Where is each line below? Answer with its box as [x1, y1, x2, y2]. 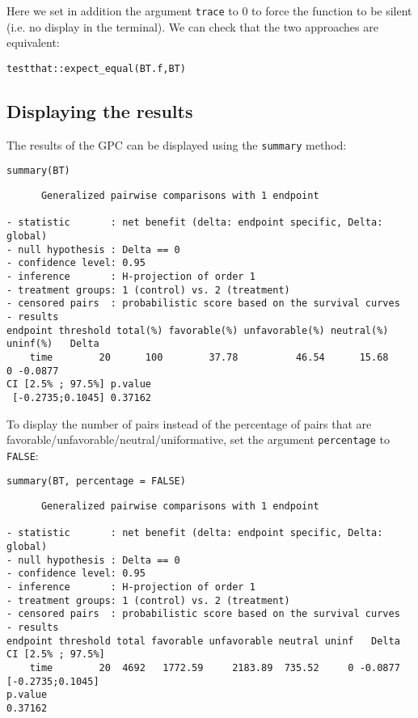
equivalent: [6, 34, 60, 51]
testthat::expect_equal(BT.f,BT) [6, 62, 186, 74]
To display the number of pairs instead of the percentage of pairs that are [6, 415, 372, 432]
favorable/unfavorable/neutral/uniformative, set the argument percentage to [6, 431, 391, 448]
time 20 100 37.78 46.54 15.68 [29, 351, 389, 363]
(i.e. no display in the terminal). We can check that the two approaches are [6, 18, 378, 35]
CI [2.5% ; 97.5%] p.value [6, 378, 151, 391]
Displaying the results [6, 98, 193, 123]
